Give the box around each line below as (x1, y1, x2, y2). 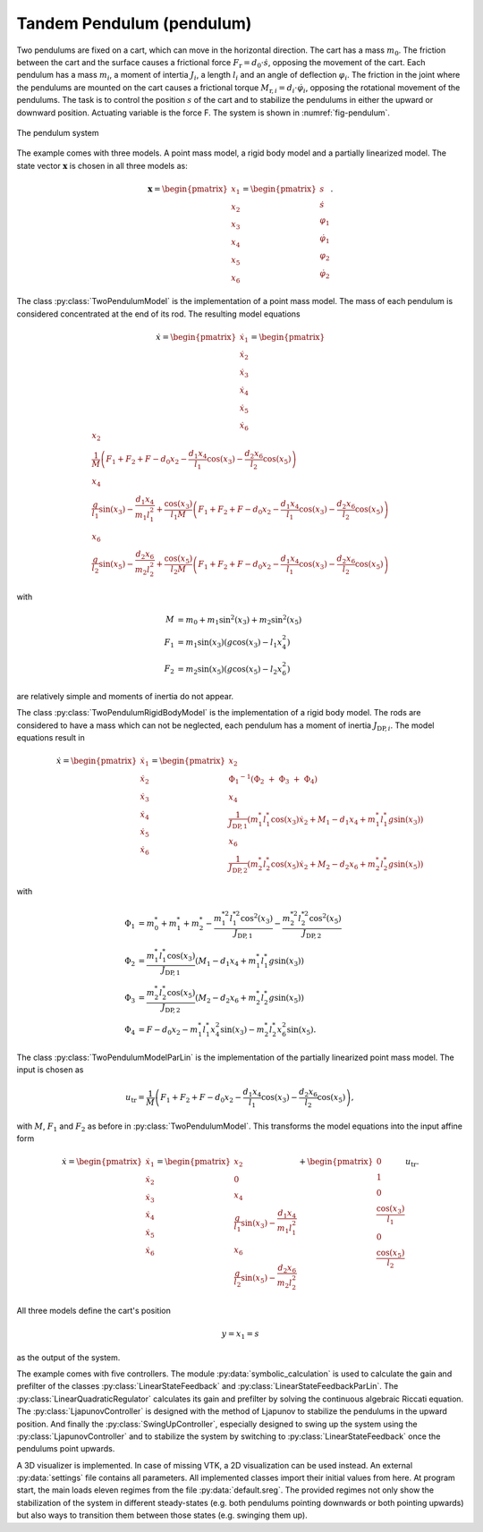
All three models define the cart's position (16, 1305, 172, 1316)
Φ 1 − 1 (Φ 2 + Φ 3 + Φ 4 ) (228, 773, 318, 786)
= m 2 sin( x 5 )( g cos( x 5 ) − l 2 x (177, 664, 283, 676)
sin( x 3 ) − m (220, 1025, 266, 1037)
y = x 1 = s (221, 1329, 259, 1341)
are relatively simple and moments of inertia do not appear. (16, 691, 234, 702)
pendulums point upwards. (16, 1443, 115, 1454)
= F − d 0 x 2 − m (138, 1025, 199, 1037)
